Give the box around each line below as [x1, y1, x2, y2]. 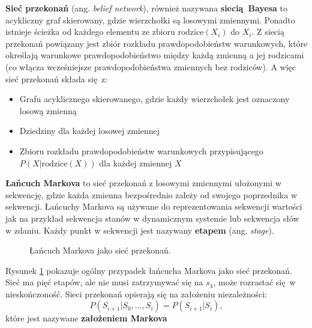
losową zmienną [19, 104, 77, 117]
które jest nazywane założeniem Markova [5, 312, 167, 324]
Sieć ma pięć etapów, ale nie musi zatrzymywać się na [5, 276, 203, 288]
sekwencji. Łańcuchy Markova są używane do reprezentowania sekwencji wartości [5, 200, 302, 213]
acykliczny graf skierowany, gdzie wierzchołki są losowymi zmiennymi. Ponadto [5, 13, 295, 26]
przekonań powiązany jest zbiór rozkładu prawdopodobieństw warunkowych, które [5, 37, 308, 49]
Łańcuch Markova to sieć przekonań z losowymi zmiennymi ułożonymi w [5, 177, 281, 189]
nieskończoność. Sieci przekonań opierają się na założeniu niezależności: [5, 287, 267, 300]
